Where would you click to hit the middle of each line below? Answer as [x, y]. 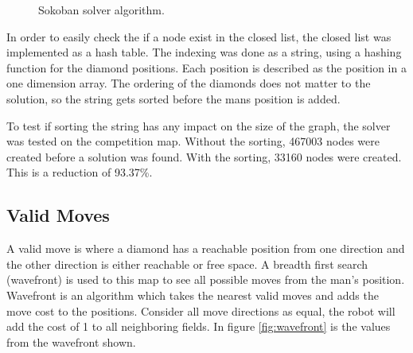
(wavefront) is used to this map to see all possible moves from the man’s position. [206, 279]
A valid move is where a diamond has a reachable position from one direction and [206, 248]
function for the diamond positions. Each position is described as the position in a [206, 67]
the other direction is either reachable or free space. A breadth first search [187, 264]
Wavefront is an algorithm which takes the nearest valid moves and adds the [193, 295]
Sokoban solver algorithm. [101, 10]
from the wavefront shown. [71, 341]
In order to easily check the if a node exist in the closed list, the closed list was [199, 36]
